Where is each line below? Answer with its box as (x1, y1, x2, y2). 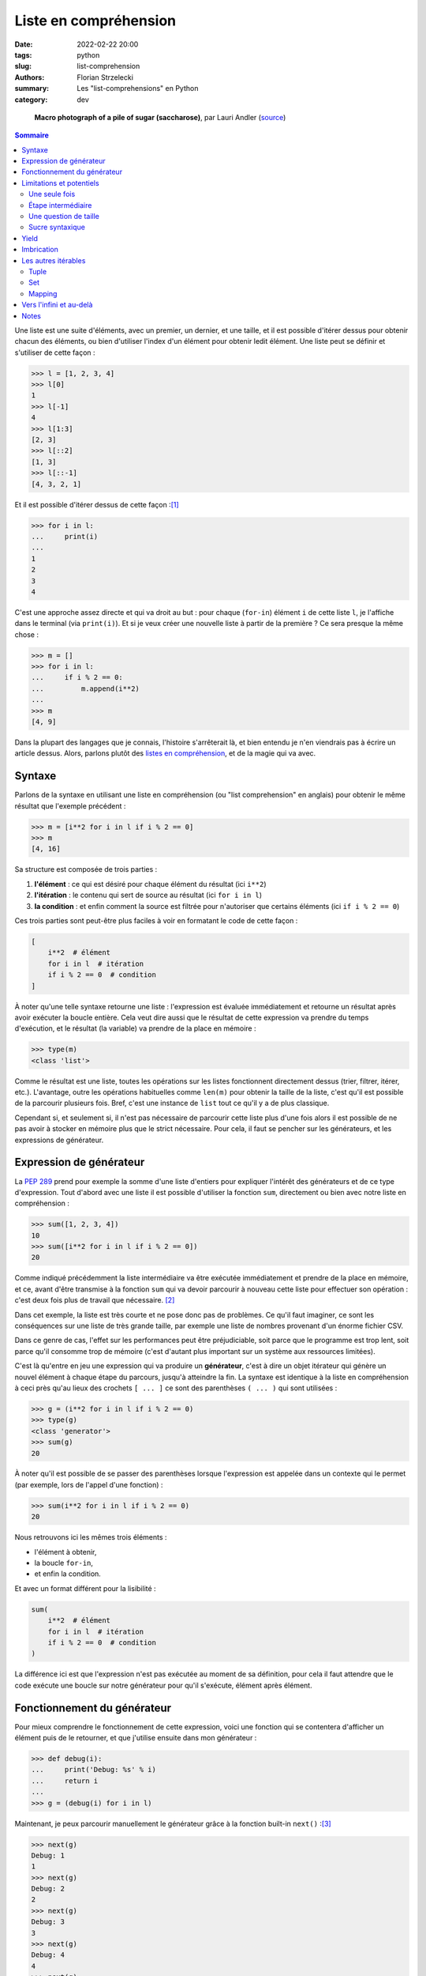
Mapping (28, 288, 58, 298)
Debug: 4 (31, 1951, 65, 1959)
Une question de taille (28, 212, 100, 221)
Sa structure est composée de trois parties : (14, 865, 158, 874)
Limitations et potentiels (21, 178, 99, 187)
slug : (14, 62, 32, 71)
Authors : (14, 72, 45, 82)
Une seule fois (28, 190, 76, 199)
